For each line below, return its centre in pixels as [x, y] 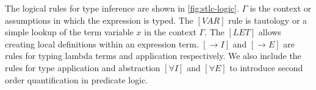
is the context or [281, 8]
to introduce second [266, 67]
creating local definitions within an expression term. [102, 43]
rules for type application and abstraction [83, 67]
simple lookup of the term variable [69, 32]
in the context [170, 32]
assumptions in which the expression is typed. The [99, 20]
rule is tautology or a [268, 20]
